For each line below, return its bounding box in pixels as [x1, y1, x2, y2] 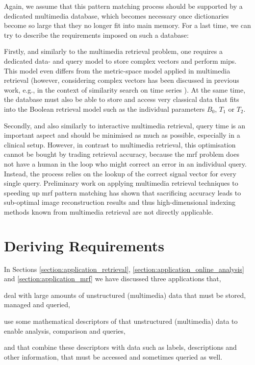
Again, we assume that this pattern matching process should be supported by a [4, 1, 243, 11]
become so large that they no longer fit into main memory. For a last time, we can [4, 20, 251, 30]
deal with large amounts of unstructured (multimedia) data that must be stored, [4, 290, 246, 300]
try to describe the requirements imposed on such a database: [4, 29, 189, 40]
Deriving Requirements [4, 235, 164, 255]
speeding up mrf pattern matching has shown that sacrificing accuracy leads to [4, 187, 241, 197]
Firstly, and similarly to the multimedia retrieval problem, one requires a [4, 46, 223, 56]
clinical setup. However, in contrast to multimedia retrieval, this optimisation [4, 139, 236, 149]
